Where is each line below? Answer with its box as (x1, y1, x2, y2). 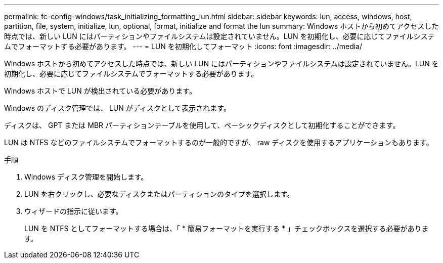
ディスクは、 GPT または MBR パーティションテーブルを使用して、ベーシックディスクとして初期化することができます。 (4, 121, 400, 129)
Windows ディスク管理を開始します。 (24, 172, 148, 181)
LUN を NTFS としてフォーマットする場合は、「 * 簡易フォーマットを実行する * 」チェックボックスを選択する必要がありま (24, 224, 429, 233)
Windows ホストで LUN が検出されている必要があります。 (4, 86, 196, 95)
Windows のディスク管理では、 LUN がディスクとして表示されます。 (4, 104, 231, 112)
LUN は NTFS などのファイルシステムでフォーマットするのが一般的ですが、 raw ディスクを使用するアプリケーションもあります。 (4, 138, 433, 147)
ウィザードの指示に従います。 (24, 207, 123, 215)
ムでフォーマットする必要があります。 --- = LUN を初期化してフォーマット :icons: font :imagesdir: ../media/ (4, 42, 363, 51)
